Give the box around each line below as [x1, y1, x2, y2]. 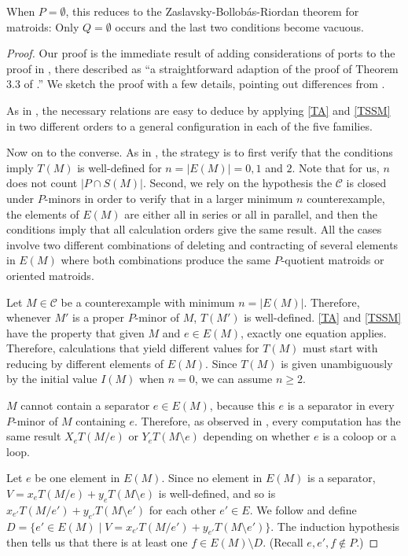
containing [75, 412, 126, 429]
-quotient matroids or [281, 252, 384, 268]
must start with [303, 340, 378, 356]
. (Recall [263, 534, 303, 550]
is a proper [72, 309, 124, 326]
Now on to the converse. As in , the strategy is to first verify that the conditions [6, 144, 393, 160]
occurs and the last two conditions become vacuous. [115, 18, 364, 35]
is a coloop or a [322, 428, 397, 444]
